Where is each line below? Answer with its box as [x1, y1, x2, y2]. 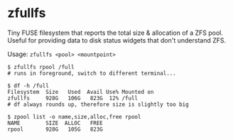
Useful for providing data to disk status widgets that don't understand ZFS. [7, 36, 227, 44]
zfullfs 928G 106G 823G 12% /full [7, 95, 139, 102]
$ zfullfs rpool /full [7, 63, 75, 70]
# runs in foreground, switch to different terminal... [7, 70, 176, 77]
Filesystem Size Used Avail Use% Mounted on [7, 88, 154, 95]
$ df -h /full [7, 82, 50, 90]
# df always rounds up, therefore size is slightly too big [7, 101, 190, 108]
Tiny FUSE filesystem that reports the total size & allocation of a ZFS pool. [7, 28, 224, 37]
